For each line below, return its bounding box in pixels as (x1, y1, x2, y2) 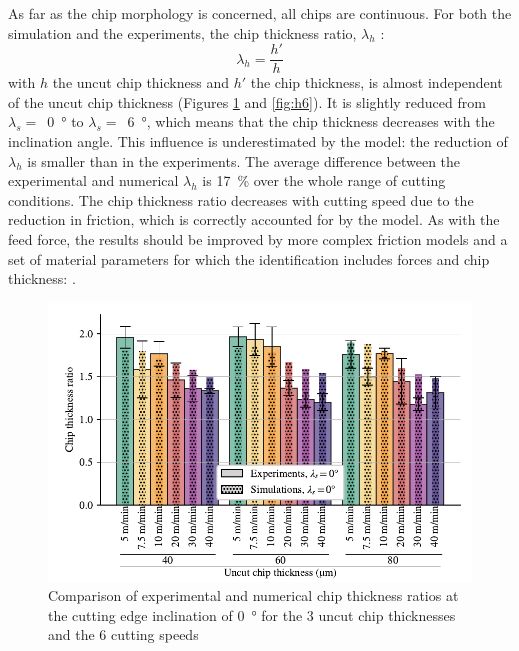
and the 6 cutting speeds (48, 624, 199, 645)
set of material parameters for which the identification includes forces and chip (8, 248, 490, 269)
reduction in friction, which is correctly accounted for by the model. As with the (8, 209, 500, 230)
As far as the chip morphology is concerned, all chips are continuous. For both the (8, 3, 512, 23)
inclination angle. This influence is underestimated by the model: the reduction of (8, 131, 508, 152)
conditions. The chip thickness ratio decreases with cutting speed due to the (8, 189, 474, 210)
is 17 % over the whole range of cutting (202, 170, 446, 191)
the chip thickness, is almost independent (250, 72, 503, 93)
